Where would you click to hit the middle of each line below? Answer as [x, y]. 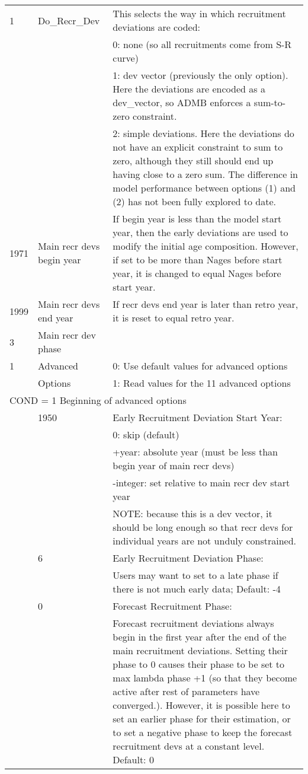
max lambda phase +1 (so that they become [205, 678]
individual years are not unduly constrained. [205, 541]
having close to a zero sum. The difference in [205, 174]
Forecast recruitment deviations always [193, 623]
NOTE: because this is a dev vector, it [192, 513]
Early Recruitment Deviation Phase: [188, 558]
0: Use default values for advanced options [200, 366]
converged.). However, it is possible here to [201, 705]
